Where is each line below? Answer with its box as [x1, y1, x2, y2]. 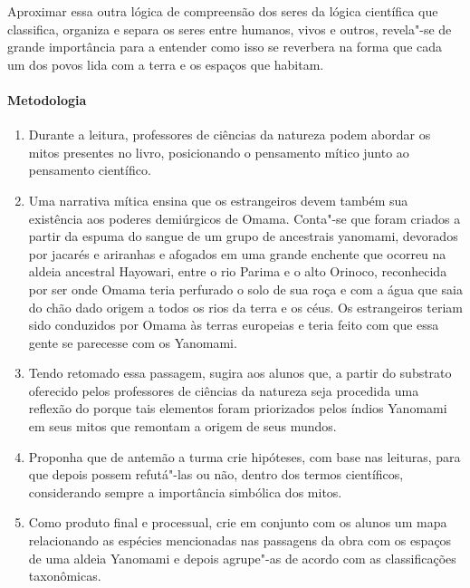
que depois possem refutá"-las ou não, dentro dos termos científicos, [28, 465, 404, 484]
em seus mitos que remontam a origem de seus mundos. [28, 417, 337, 436]
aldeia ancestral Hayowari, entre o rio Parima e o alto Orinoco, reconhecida [28, 262, 447, 281]
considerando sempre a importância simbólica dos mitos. [28, 482, 342, 501]
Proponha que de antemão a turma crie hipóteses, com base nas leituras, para [28, 447, 461, 466]
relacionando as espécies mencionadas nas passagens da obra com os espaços [28, 531, 452, 550]
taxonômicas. [28, 566, 101, 585]
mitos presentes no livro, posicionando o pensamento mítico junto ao [28, 142, 409, 161]
